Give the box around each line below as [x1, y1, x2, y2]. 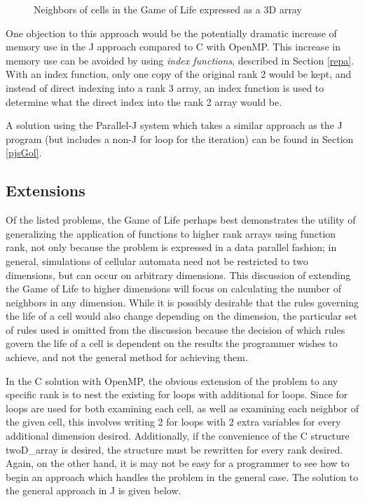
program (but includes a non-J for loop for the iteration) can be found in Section [6, 131, 354, 146]
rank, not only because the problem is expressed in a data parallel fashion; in [6, 240, 337, 255]
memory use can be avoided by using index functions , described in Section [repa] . [6, 53, 354, 67]
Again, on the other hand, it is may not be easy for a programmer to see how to [6, 456, 350, 470]
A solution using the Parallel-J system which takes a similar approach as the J [6, 118, 343, 133]
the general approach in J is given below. [6, 483, 181, 498]
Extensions [6, 179, 85, 201]
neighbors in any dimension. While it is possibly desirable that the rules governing [6, 294, 359, 309]
